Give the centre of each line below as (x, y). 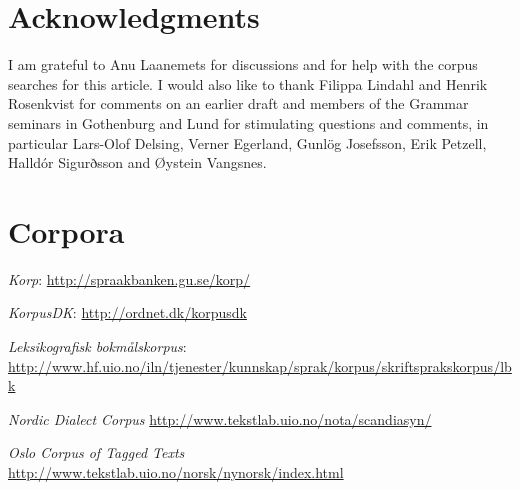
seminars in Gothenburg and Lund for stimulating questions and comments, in (248, 122)
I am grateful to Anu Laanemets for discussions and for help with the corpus (243, 64)
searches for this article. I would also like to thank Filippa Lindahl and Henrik (248, 83)
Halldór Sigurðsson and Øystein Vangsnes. (137, 162)
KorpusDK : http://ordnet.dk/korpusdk (127, 312)
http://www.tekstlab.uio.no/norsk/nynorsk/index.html (176, 471)
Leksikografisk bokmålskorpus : (97, 346)
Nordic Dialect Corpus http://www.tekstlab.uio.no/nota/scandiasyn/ (220, 418)
